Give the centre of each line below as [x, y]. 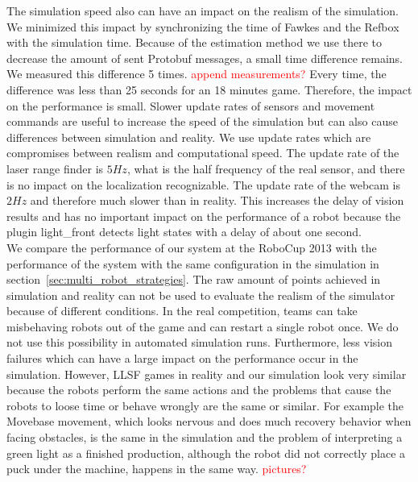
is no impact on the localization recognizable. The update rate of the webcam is [204, 184]
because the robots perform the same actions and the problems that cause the [199, 390]
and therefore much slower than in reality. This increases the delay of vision [217, 200]
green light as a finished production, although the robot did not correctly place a [206, 453]
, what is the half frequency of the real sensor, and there [266, 168]
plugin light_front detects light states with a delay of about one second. [184, 232]
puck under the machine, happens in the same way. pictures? [157, 469]
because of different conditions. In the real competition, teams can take [182, 311]
